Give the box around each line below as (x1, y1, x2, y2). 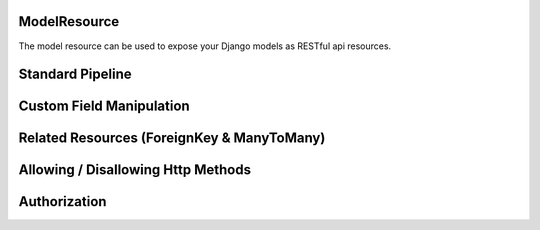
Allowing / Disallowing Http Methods (18, 161, 252, 179)
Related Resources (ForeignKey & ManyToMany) (18, 130, 326, 147)
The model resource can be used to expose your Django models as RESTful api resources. (18, 40, 392, 52)
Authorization (18, 193, 107, 210)
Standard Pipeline (18, 66, 132, 83)
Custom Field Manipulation (18, 98, 190, 115)
